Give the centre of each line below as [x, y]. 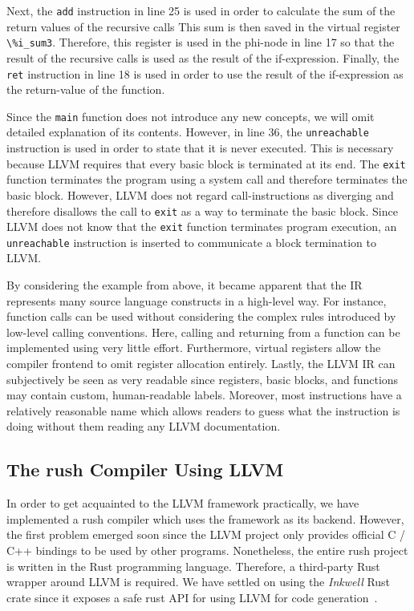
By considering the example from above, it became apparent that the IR [185, 285]
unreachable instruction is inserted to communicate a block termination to [191, 242]
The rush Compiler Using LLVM [145, 469]
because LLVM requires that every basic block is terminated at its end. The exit [206, 163]
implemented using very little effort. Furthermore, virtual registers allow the [194, 348]
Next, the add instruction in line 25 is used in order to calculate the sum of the [201, 10]
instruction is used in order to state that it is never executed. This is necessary [200, 148]
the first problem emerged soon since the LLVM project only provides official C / [206, 534]
